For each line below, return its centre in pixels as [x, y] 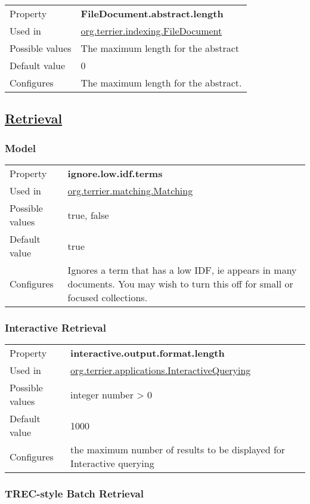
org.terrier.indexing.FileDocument [151, 31]
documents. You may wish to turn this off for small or [180, 284]
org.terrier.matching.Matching [130, 191]
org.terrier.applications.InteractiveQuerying [161, 370]
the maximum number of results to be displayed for [178, 450]
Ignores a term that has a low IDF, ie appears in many [182, 270]
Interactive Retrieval [55, 327]
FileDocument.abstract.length [152, 13]
